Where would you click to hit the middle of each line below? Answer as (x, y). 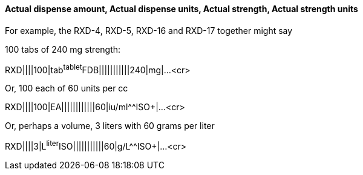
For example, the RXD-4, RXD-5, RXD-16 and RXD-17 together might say (149, 30)
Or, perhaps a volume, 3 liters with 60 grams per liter (110, 126)
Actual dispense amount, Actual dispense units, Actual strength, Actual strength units (181, 9)
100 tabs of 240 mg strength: (63, 49)
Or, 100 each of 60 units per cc (67, 88)
